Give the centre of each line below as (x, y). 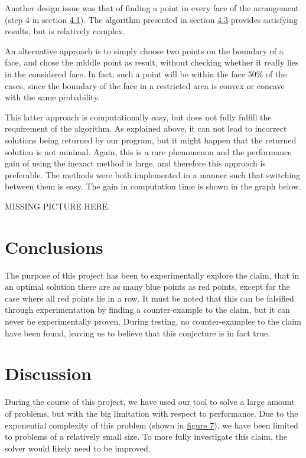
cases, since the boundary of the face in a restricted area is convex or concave (145, 85)
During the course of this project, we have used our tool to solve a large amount (150, 402)
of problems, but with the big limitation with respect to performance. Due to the (152, 413)
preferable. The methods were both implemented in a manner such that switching (153, 174)
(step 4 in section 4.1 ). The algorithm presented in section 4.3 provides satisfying (151, 19)
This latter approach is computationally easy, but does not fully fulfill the (138, 117)
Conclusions (54, 246)
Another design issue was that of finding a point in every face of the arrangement (152, 8)
